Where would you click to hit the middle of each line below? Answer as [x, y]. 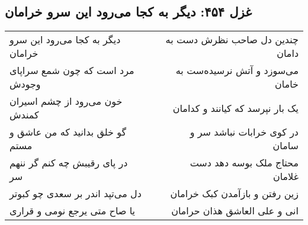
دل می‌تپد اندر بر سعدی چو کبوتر [76, 194]
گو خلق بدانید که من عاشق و [68, 132]
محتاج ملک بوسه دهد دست [244, 163]
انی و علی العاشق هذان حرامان [235, 211]
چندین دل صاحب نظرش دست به [232, 40]
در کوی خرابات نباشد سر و [244, 132]
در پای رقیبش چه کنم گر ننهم [69, 163]
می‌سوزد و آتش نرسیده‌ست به [237, 70]
